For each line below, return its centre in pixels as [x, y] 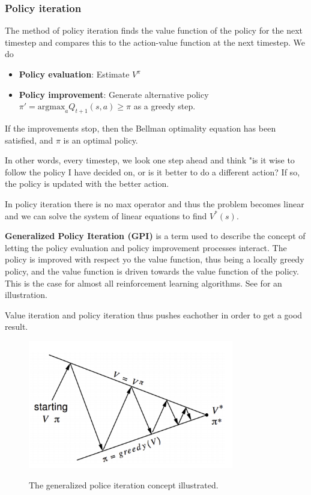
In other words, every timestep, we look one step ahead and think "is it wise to [150, 160]
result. [17, 326]
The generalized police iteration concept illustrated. [124, 484]
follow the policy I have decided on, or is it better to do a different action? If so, [152, 172]
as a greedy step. [165, 106]
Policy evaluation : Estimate [74, 74]
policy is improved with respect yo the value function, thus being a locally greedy [155, 259]
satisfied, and [29, 140]
